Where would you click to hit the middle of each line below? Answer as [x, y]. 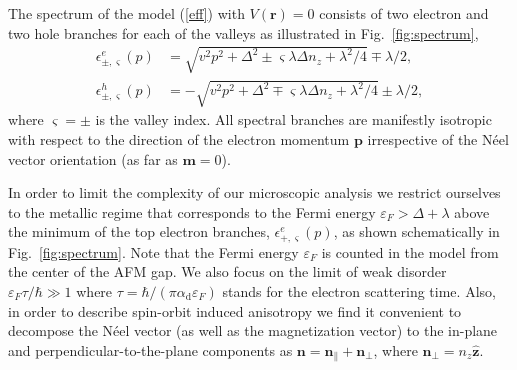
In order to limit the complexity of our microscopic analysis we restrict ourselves [254, 192]
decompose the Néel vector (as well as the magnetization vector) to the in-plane [253, 330]
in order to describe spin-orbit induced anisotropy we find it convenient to [235, 310]
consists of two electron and [404, 13]
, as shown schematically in [416, 231]
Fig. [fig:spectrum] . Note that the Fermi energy [153, 251]
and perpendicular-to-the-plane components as [150, 349]
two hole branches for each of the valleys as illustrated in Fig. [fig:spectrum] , [243, 32]
